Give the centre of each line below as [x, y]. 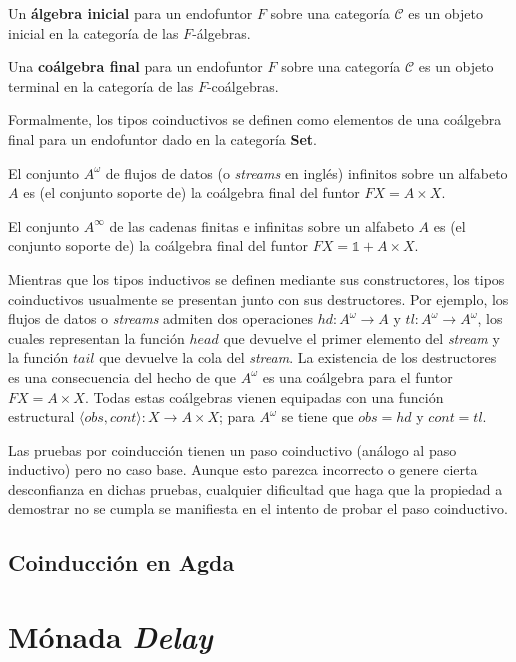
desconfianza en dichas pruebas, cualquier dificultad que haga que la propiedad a [255, 488]
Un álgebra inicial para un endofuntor [130, 13]
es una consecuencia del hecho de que [122, 376]
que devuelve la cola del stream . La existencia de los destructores [298, 357]
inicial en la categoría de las [93, 32]
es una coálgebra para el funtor [357, 376]
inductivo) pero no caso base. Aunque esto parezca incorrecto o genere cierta [243, 469]
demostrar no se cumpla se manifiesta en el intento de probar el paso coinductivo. [258, 508]
